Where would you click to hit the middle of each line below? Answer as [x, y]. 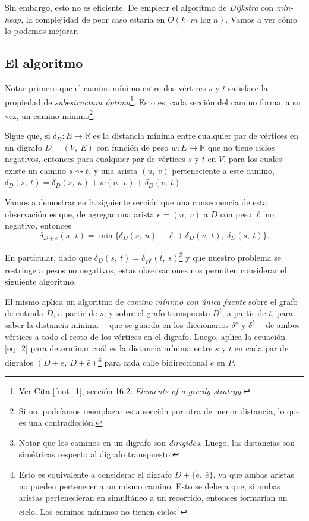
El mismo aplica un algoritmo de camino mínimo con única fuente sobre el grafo [151, 301]
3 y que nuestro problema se [230, 256]
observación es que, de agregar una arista [80, 213]
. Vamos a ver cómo [261, 19]
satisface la [248, 87]
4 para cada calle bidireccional [152, 361]
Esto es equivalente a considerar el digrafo [95, 474]
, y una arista [113, 170]
